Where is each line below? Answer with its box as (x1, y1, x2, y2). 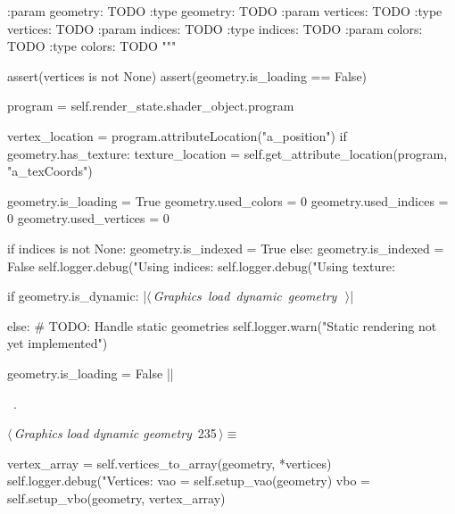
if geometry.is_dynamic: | (7, 286, 147, 305)
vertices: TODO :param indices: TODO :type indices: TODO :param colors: (7, 19, 423, 37)
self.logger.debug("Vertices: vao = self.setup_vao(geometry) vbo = (7, 471, 370, 490)
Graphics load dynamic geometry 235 (13, 424, 217, 443)
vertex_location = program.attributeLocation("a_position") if (7, 126, 347, 145)
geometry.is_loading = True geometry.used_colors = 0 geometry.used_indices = (7, 191, 449, 210)
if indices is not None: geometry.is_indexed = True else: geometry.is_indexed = (7, 238, 444, 257)
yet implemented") (7, 334, 108, 352)
